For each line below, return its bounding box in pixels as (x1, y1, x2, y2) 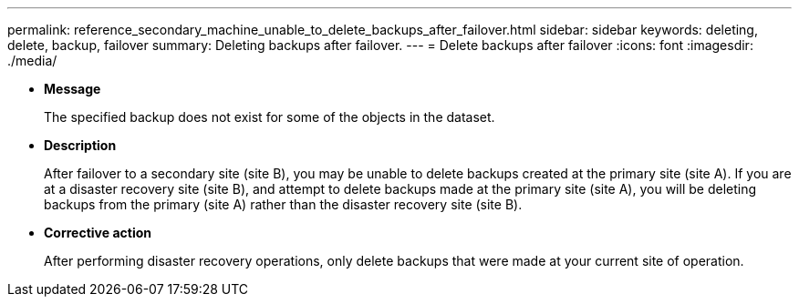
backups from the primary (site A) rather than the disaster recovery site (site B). (44, 197, 523, 212)
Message (44, 81, 101, 96)
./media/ (7, 53, 57, 68)
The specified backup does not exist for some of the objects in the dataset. (44, 109, 495, 125)
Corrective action (44, 225, 151, 240)
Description (44, 137, 117, 153)
